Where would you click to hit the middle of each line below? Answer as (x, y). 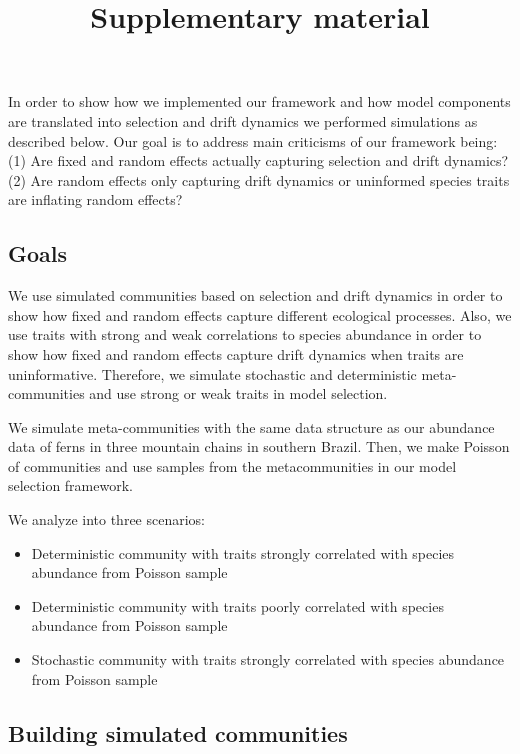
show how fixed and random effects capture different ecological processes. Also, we (260, 314)
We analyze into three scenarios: (106, 519)
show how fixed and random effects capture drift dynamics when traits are (236, 353)
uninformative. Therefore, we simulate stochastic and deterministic (212, 373)
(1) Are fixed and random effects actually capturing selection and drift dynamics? (258, 160)
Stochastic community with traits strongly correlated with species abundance (268, 659)
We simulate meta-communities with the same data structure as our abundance (251, 426)
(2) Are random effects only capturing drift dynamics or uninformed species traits (259, 179)
